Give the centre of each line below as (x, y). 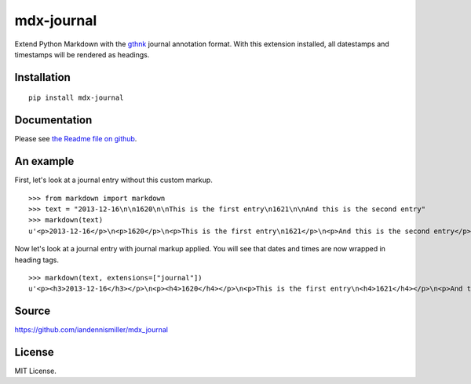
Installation (42, 77)
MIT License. (35, 371)
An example (44, 161)
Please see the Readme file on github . (76, 139)
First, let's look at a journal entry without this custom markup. (114, 180)
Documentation (53, 121)
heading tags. (37, 260)
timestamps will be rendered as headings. (82, 54)
